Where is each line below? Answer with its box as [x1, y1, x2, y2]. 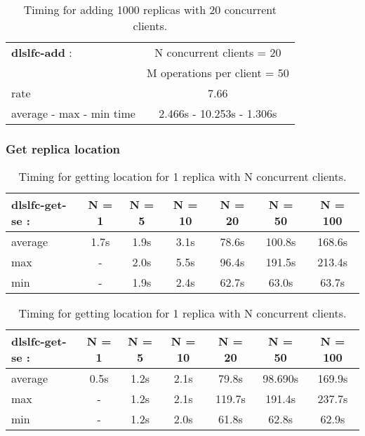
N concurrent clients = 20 [154, 44, 281, 60]
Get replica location [6, 139, 121, 157]
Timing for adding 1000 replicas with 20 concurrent [23, 1, 277, 18]
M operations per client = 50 [146, 64, 289, 81]
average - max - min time [11, 105, 135, 121]
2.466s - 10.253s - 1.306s [159, 105, 277, 121]
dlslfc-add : [11, 44, 72, 60]
